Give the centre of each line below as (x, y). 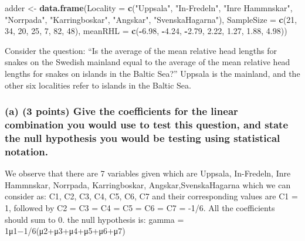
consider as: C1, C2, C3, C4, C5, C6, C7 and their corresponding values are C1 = (151, 196)
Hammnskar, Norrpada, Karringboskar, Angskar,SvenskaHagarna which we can (148, 184)
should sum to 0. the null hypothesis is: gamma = (94, 219)
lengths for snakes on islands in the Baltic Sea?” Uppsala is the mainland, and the (152, 73)
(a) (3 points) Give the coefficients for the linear (121, 111)
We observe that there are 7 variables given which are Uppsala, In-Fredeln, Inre (148, 173)
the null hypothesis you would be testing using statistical (143, 138)
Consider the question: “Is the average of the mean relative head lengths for (141, 50)
